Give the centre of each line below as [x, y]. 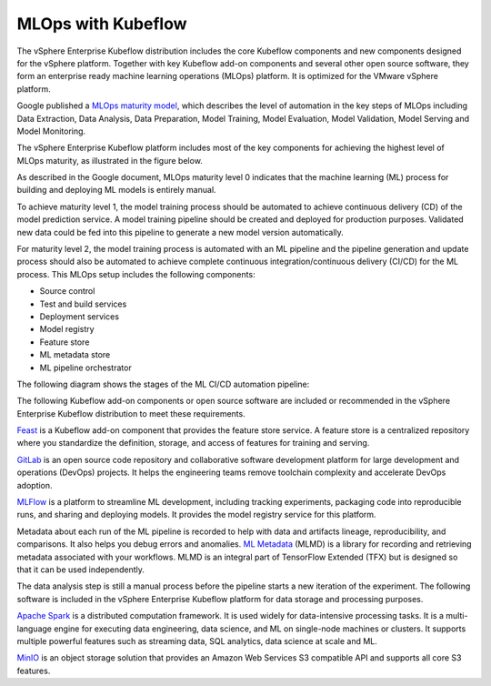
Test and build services [83, 304]
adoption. [35, 485]
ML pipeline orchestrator [85, 368]
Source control [67, 291]
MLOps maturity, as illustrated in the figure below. [110, 160]
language [34, 629]
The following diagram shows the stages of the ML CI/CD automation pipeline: [163, 384]
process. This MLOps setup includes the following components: [136, 274]
